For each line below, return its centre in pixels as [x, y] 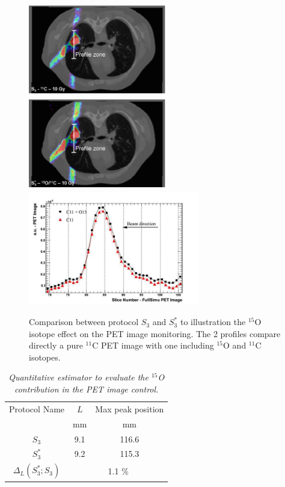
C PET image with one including [153, 345]
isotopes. [45, 357]
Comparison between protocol [84, 322]
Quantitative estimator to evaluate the [78, 377]
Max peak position [130, 408]
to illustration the [213, 322]
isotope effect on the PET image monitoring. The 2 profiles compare [155, 333]
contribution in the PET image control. [86, 389]
